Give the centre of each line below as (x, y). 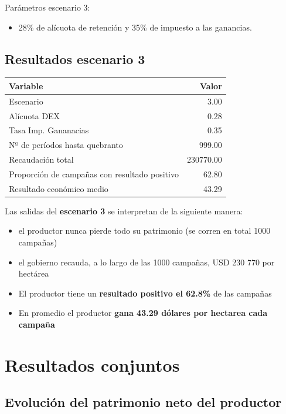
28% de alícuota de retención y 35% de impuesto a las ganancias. (135, 27)
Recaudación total (41, 159)
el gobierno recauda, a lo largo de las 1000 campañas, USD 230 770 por (147, 262)
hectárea (34, 273)
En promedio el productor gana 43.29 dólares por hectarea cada (143, 313)
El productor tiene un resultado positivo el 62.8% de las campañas (145, 293)
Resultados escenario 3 (75, 58)
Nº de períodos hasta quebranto (66, 145)
